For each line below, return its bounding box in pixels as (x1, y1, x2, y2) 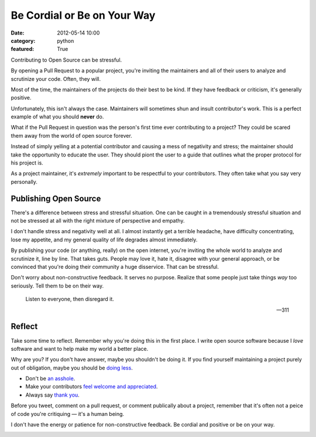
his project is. (11, 159, 43, 166)
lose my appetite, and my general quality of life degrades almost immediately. (11, 236, 198, 243)
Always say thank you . (25, 391, 80, 398)
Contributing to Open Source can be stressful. (11, 56, 122, 63)
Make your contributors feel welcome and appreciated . (25, 383, 158, 390)
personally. (11, 178, 38, 185)
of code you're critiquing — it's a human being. (11, 410, 125, 417)
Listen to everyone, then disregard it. (25, 296, 114, 303)
